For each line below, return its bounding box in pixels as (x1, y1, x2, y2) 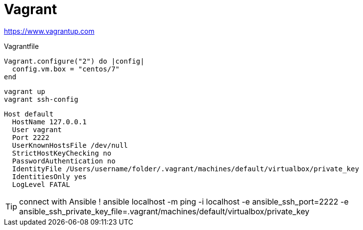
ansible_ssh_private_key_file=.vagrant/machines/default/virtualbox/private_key (19, 206, 310, 216)
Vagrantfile (4, 42, 39, 50)
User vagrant (12, 125, 62, 134)
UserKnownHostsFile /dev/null (12, 141, 128, 149)
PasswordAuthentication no (12, 157, 116, 165)
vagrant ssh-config (4, 95, 78, 103)
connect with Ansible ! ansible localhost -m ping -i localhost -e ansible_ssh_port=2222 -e (19, 196, 349, 207)
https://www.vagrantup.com (4, 26, 95, 35)
